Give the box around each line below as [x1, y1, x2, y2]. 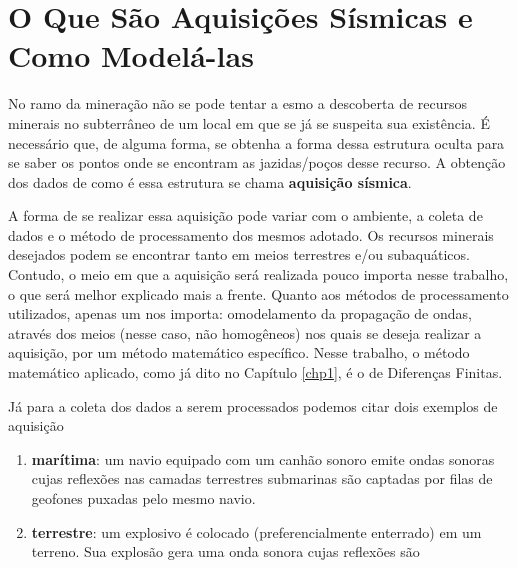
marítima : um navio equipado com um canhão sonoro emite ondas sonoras [31, 448, 495, 469]
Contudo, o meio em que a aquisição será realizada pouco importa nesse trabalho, [8, 264, 509, 285]
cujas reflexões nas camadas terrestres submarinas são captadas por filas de [31, 468, 493, 489]
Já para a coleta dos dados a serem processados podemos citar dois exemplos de [8, 395, 498, 416]
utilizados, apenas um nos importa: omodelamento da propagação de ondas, [8, 303, 472, 324]
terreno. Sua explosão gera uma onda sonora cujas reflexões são [31, 541, 420, 562]
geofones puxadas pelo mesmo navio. [31, 488, 256, 508]
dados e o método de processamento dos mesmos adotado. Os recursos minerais [8, 224, 494, 245]
